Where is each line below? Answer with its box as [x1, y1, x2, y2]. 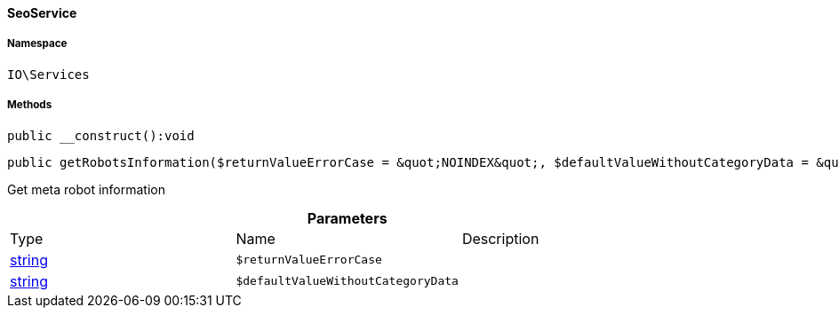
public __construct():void [7, 128, 195, 143]
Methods [7, 98, 52, 112]
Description [461, 229, 539, 248]
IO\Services [7, 67, 90, 82]
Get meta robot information [7, 181, 165, 197]
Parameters [307, 209, 388, 227]
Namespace [7, 37, 68, 51]
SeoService [7, 5, 77, 20]
